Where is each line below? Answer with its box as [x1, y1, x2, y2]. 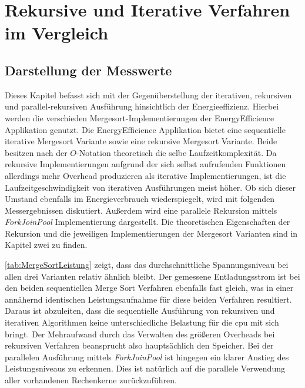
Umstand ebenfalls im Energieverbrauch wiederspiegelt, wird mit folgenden [5, 193, 275, 205]
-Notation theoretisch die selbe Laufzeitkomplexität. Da [76, 146, 277, 158]
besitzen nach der [5, 146, 68, 158]
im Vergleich [5, 21, 109, 45]
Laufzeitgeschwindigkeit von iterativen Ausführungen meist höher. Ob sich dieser [5, 181, 296, 193]
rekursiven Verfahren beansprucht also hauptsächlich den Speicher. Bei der [5, 339, 274, 351]
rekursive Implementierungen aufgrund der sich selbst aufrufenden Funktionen [5, 158, 286, 170]
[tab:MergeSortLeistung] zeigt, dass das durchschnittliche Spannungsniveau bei [5, 258, 289, 271]
